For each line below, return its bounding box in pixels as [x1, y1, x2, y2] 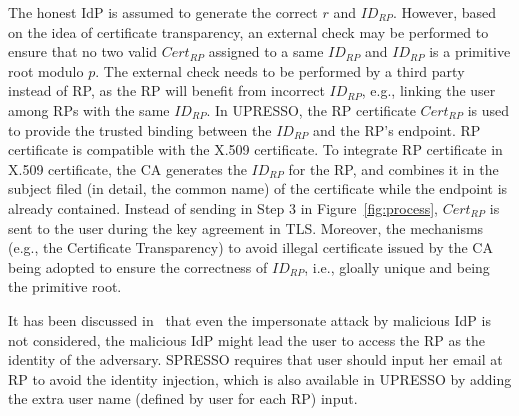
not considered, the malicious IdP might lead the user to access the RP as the [8, 329, 486, 350]
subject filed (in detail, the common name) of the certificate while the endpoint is [8, 178, 508, 199]
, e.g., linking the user [361, 80, 496, 101]
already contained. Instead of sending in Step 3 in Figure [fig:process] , [8, 197, 439, 218]
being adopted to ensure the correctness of [8, 256, 268, 277]
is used [467, 99, 510, 120]
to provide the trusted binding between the [8, 119, 272, 140]
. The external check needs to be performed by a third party [95, 60, 465, 81]
